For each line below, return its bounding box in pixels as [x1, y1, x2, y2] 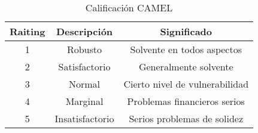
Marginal [65, 94, 104, 108]
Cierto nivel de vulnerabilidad [123, 77, 249, 91]
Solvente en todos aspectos [130, 42, 242, 56]
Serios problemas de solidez [129, 112, 244, 125]
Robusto [66, 42, 102, 56]
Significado [160, 24, 213, 38]
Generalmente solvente [138, 60, 233, 73]
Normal [68, 77, 101, 91]
